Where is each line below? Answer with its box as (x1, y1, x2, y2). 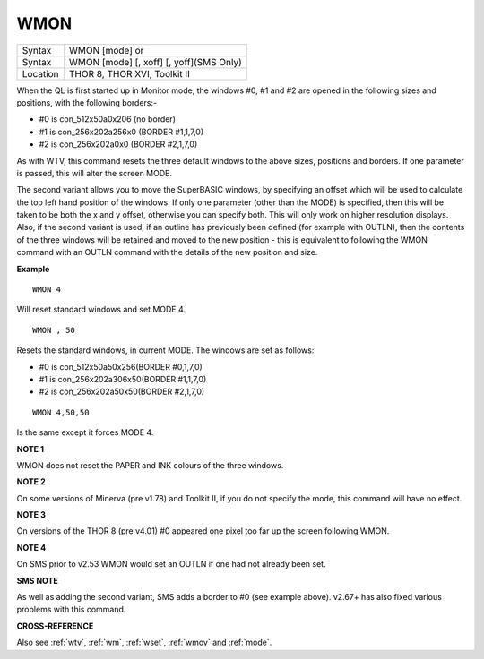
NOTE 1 (16, 443, 45, 454)
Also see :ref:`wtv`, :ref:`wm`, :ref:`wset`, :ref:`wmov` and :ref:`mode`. (16, 637, 272, 648)
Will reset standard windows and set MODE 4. (16, 304, 186, 315)
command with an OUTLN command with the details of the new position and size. (16, 247, 318, 258)
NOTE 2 (16, 476, 46, 487)
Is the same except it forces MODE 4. (16, 427, 154, 438)
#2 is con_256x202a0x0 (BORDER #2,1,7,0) (39, 139, 198, 150)
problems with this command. (16, 604, 126, 615)
